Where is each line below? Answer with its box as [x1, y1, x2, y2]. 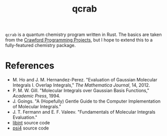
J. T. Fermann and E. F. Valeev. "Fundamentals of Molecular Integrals [12, 109, 156, 115]
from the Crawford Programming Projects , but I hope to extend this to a [5, 37, 153, 43]
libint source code [12, 120, 50, 126]
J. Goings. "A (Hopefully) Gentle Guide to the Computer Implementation [12, 98, 161, 104]
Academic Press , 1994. [12, 93, 60, 99]
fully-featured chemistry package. [5, 42, 76, 49]
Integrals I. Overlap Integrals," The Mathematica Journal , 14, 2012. [12, 82, 150, 88]
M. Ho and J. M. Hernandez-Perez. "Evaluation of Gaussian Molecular [12, 77, 157, 83]
